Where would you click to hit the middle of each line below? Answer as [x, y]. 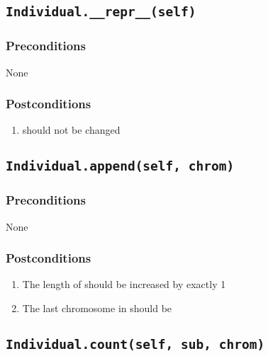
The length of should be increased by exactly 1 [124, 284]
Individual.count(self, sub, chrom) [135, 344]
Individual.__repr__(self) [101, 12]
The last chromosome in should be [97, 308]
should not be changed [71, 130]
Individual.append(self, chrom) [120, 166]
